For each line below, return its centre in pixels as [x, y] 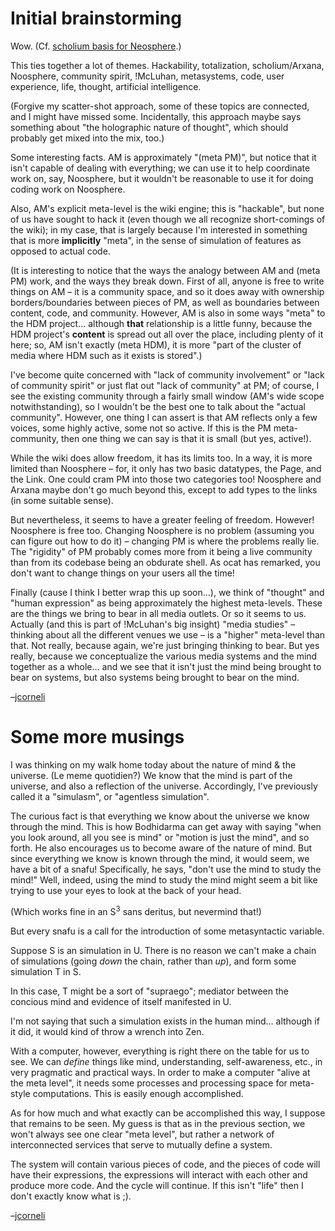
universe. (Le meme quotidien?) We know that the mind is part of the [151, 775]
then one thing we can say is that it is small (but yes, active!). [186, 438]
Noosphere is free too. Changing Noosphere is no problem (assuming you [162, 530]
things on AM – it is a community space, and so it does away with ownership [167, 291]
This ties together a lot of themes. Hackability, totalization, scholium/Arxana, [167, 65]
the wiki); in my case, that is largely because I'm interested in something [159, 229]
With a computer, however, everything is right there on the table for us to [160, 1051]
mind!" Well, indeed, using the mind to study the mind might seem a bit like [164, 879]
